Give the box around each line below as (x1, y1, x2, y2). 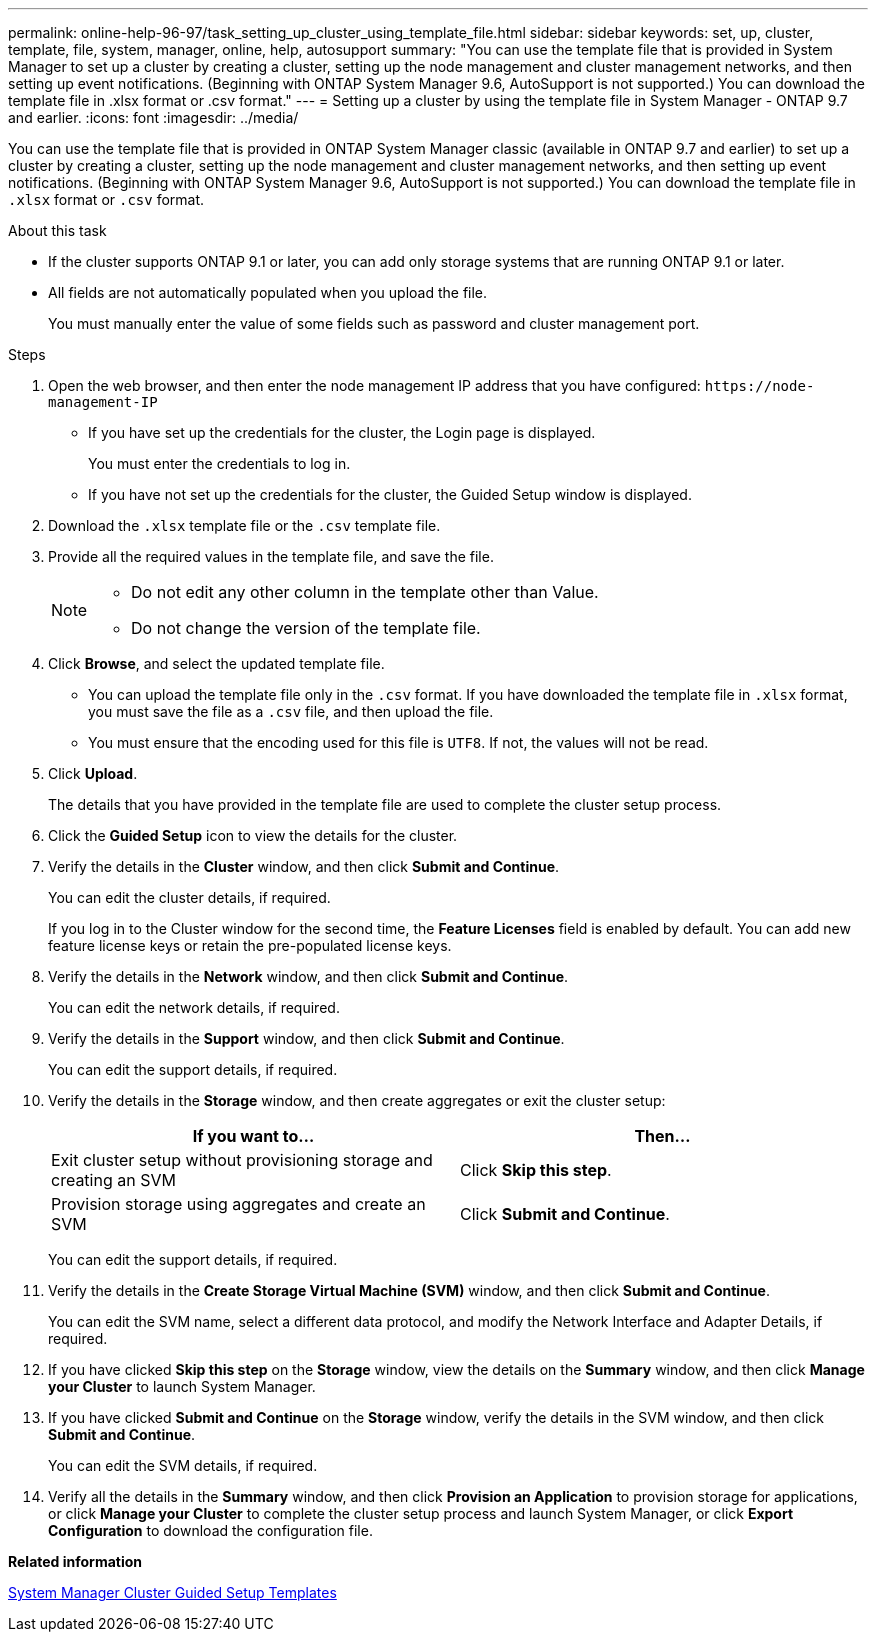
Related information (8, 1553, 143, 1570)
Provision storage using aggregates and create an (51, 1194, 426, 1214)
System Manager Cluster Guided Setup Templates (8, 1584, 337, 1601)
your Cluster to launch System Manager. (48, 1378, 316, 1395)
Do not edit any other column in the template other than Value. (131, 582, 599, 602)
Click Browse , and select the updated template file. (48, 655, 385, 672)
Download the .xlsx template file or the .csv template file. (48, 517, 441, 534)
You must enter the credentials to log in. (88, 455, 351, 472)
